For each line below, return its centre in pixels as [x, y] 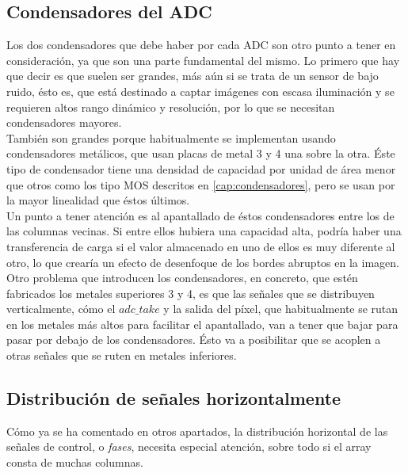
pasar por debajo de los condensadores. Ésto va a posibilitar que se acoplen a [194, 339]
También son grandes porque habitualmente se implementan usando [171, 137]
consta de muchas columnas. [75, 462]
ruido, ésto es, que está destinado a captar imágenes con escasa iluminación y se [200, 91]
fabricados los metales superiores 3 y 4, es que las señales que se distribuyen [191, 293]
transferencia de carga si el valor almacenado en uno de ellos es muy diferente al [201, 246]
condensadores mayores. [64, 122]
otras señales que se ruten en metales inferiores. [122, 355]
